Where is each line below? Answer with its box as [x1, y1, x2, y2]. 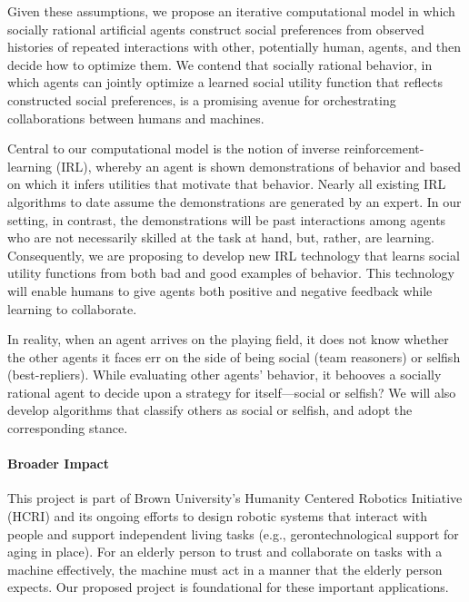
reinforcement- [344, 139, 424, 158]
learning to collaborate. [7, 299, 137, 318]
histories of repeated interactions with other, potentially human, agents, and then [7, 37, 462, 56]
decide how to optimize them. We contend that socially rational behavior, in [7, 54, 433, 74]
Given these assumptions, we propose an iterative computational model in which [7, 2, 455, 20]
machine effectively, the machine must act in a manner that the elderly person [7, 559, 443, 578]
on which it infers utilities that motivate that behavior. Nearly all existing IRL [7, 174, 446, 193]
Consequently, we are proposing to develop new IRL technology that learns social [7, 245, 460, 264]
